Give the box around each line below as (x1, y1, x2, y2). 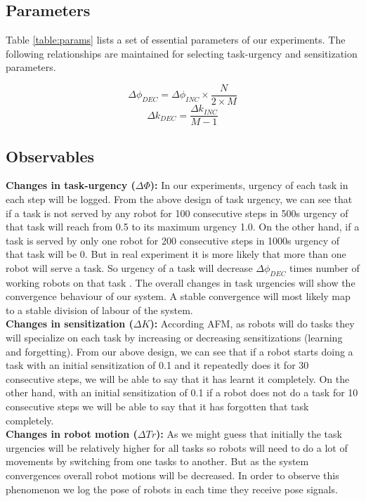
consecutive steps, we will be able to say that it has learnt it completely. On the (6, 371, 350, 386)
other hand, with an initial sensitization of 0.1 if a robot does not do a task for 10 (6, 385, 358, 400)
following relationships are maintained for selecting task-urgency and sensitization (6, 46, 358, 60)
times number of (289, 260, 360, 275)
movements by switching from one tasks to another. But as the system (6, 454, 309, 469)
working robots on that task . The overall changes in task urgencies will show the (6, 275, 355, 289)
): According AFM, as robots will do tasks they (150, 316, 355, 331)
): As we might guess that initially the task (156, 427, 342, 441)
